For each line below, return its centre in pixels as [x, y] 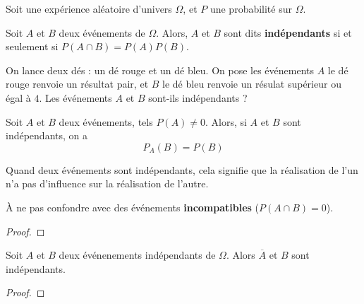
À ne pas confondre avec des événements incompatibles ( [132, 207]
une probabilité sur [251, 8]
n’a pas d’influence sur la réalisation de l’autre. [107, 183]
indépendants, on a [47, 135]
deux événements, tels [106, 121]
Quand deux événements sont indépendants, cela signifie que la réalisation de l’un [182, 169]
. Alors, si [226, 121]
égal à [18, 97]
